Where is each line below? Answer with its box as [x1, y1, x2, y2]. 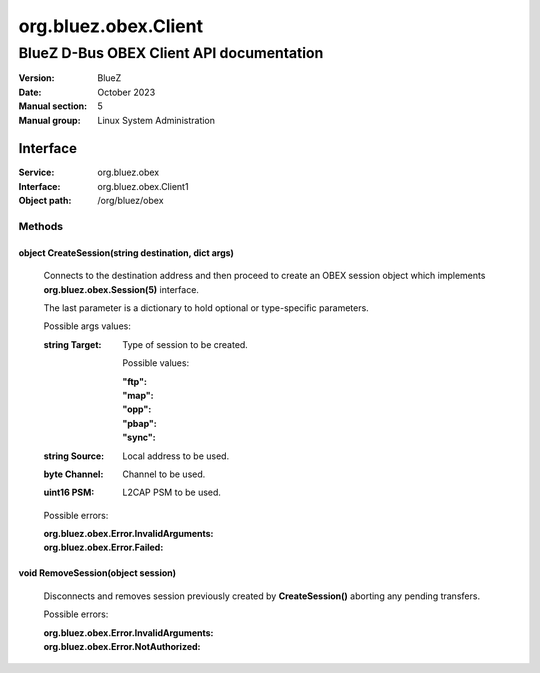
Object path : [18, 195, 72, 207]
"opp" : [122, 403, 152, 415]
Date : [18, 86, 42, 98]
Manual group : [18, 114, 81, 126]
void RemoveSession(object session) [18, 567, 177, 579]
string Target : [43, 338, 102, 350]
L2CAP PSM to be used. [122, 486, 222, 499]
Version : [18, 72, 55, 84]
